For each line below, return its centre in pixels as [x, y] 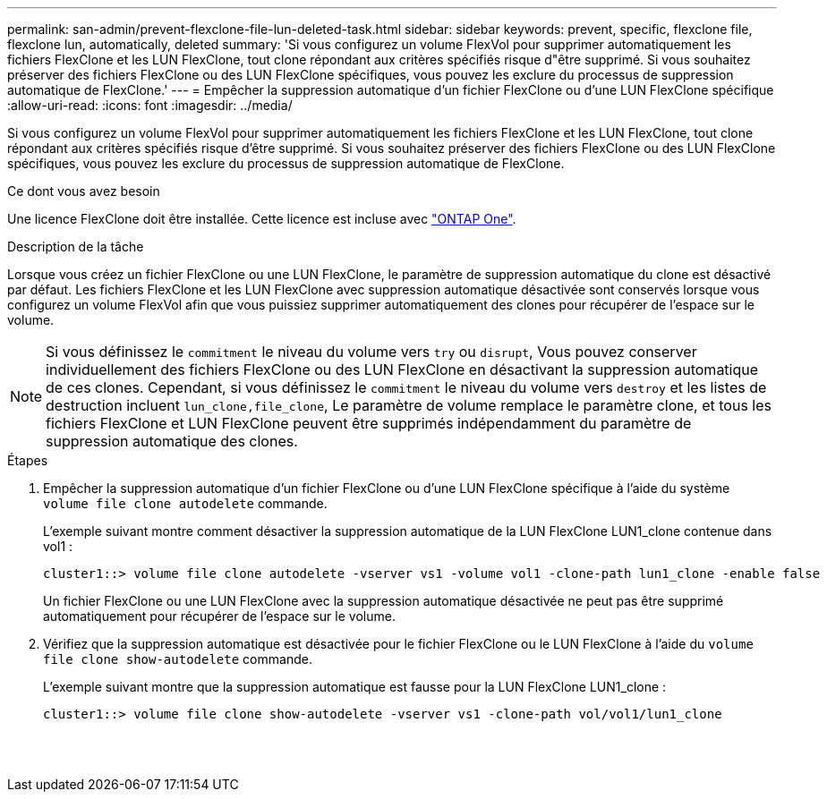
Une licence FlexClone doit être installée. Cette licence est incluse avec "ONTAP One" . [262, 219]
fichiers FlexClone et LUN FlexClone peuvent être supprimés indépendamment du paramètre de [369, 423]
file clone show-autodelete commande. [178, 659]
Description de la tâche [76, 246]
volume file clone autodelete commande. [185, 503]
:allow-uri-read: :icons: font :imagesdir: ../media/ [150, 105]
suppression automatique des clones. [172, 441]
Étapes [28, 460]
